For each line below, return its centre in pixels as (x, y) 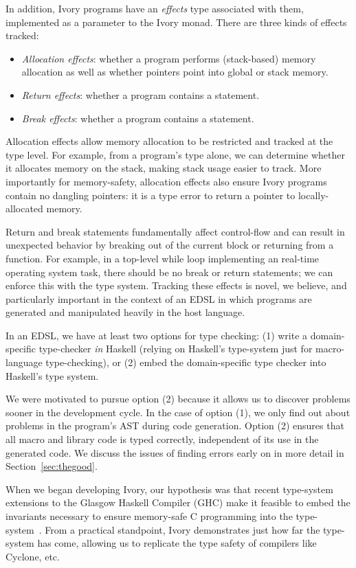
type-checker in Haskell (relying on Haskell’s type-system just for (176, 349)
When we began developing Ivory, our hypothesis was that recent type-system (169, 489)
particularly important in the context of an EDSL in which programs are (159, 298)
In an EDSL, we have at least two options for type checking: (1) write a (157, 335)
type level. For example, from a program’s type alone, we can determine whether (175, 154)
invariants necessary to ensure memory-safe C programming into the (149, 516)
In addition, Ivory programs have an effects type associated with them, (155, 8)
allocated (24, 208)
